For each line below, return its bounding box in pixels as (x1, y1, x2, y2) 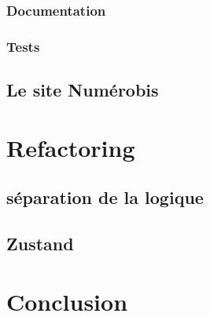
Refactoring (6, 131, 135, 163)
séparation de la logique (6, 185, 204, 210)
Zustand (6, 231, 74, 256)
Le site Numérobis (6, 78, 159, 102)
